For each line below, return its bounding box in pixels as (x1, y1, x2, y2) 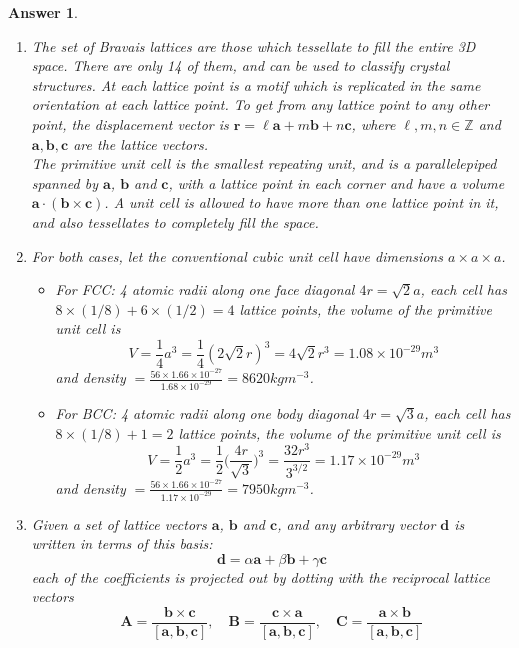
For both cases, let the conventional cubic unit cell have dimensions (31, 245, 443, 266)
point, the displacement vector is (31, 113, 229, 134)
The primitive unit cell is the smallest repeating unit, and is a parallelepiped (31, 153, 497, 174)
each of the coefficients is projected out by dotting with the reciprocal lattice (31, 566, 490, 587)
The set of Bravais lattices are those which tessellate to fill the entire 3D (31, 35, 476, 56)
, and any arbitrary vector (277, 513, 436, 534)
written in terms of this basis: (31, 533, 213, 554)
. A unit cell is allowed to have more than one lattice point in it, (104, 192, 499, 213)
